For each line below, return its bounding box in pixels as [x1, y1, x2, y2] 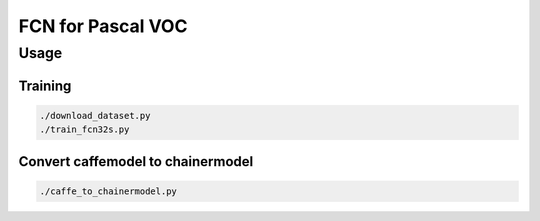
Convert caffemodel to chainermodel [18, 153, 254, 170]
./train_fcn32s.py [39, 124, 130, 135]
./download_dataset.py [39, 110, 151, 121]
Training [18, 77, 72, 94]
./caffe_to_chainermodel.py [39, 185, 177, 197]
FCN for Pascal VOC [18, 15, 188, 37]
